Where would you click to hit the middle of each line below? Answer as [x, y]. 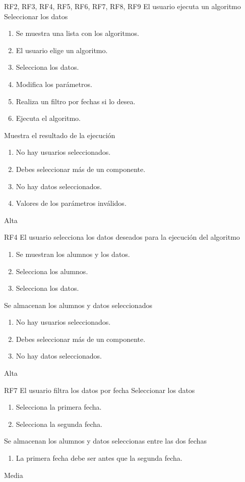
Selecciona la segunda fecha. [59, 424]
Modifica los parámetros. [54, 84]
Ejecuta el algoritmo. [48, 118]
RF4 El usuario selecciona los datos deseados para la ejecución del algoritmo [122, 237]
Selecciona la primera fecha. [59, 407]
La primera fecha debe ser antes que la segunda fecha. [99, 458]
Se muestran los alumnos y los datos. [73, 254]
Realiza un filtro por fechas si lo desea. [76, 101]
